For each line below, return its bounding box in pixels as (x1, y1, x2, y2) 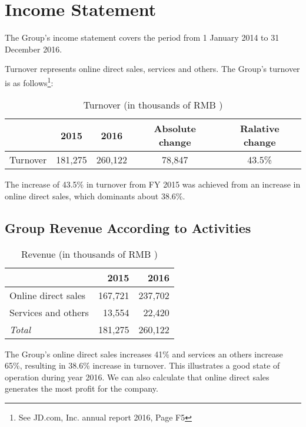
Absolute (154, 121, 197, 136)
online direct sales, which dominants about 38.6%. (5, 189, 185, 202)
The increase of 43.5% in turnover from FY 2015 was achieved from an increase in (5, 178, 301, 190)
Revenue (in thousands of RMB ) (21, 247, 158, 261)
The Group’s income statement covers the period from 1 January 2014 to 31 (5, 31, 280, 44)
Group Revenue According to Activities (5, 218, 251, 237)
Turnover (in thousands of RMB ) (83, 98, 223, 112)
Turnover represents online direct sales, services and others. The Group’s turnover (5, 63, 300, 75)
